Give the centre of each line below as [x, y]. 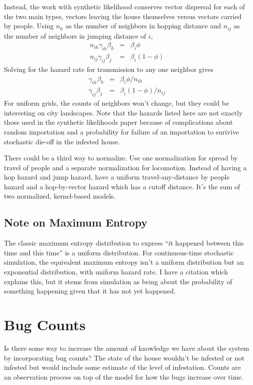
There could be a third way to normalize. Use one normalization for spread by [121, 158]
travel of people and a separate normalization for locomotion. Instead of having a [125, 167]
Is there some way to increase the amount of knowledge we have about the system [127, 348]
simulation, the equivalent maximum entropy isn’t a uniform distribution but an [124, 262]
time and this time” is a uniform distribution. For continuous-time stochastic [119, 252]
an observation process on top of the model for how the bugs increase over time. [124, 376]
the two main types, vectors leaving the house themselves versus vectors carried [123, 16]
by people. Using [29, 26]
